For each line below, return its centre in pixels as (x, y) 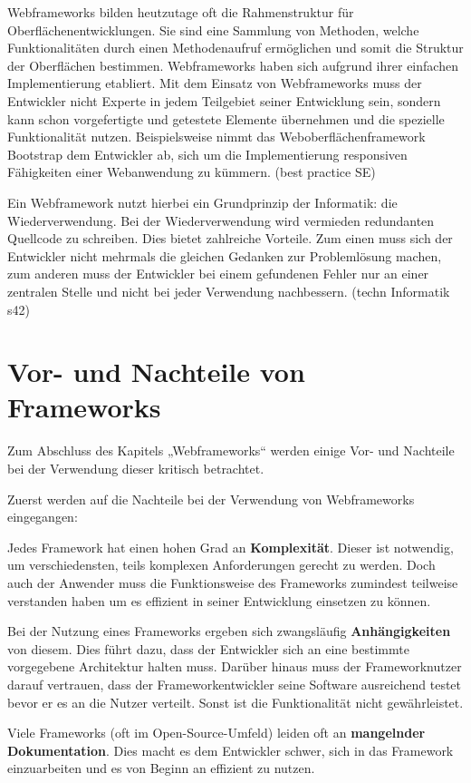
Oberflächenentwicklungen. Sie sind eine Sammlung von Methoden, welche (213, 29)
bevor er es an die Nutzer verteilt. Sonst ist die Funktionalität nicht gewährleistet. (235, 702)
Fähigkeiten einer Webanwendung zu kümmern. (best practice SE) (192, 172)
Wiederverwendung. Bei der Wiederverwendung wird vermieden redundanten (221, 220)
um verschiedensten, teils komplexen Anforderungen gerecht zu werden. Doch (221, 565)
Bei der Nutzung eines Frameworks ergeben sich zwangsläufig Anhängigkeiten (229, 631)
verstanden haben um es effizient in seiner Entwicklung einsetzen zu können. (219, 600)
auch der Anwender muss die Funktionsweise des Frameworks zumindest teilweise (233, 582)
